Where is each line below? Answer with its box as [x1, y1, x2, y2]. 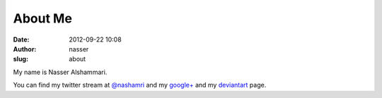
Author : [13, 44, 37, 53]
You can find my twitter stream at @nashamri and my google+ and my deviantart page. [13, 81, 267, 90]
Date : [13, 35, 30, 44]
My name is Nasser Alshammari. [13, 68, 108, 76]
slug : [13, 55, 28, 63]
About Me [13, 11, 72, 26]
